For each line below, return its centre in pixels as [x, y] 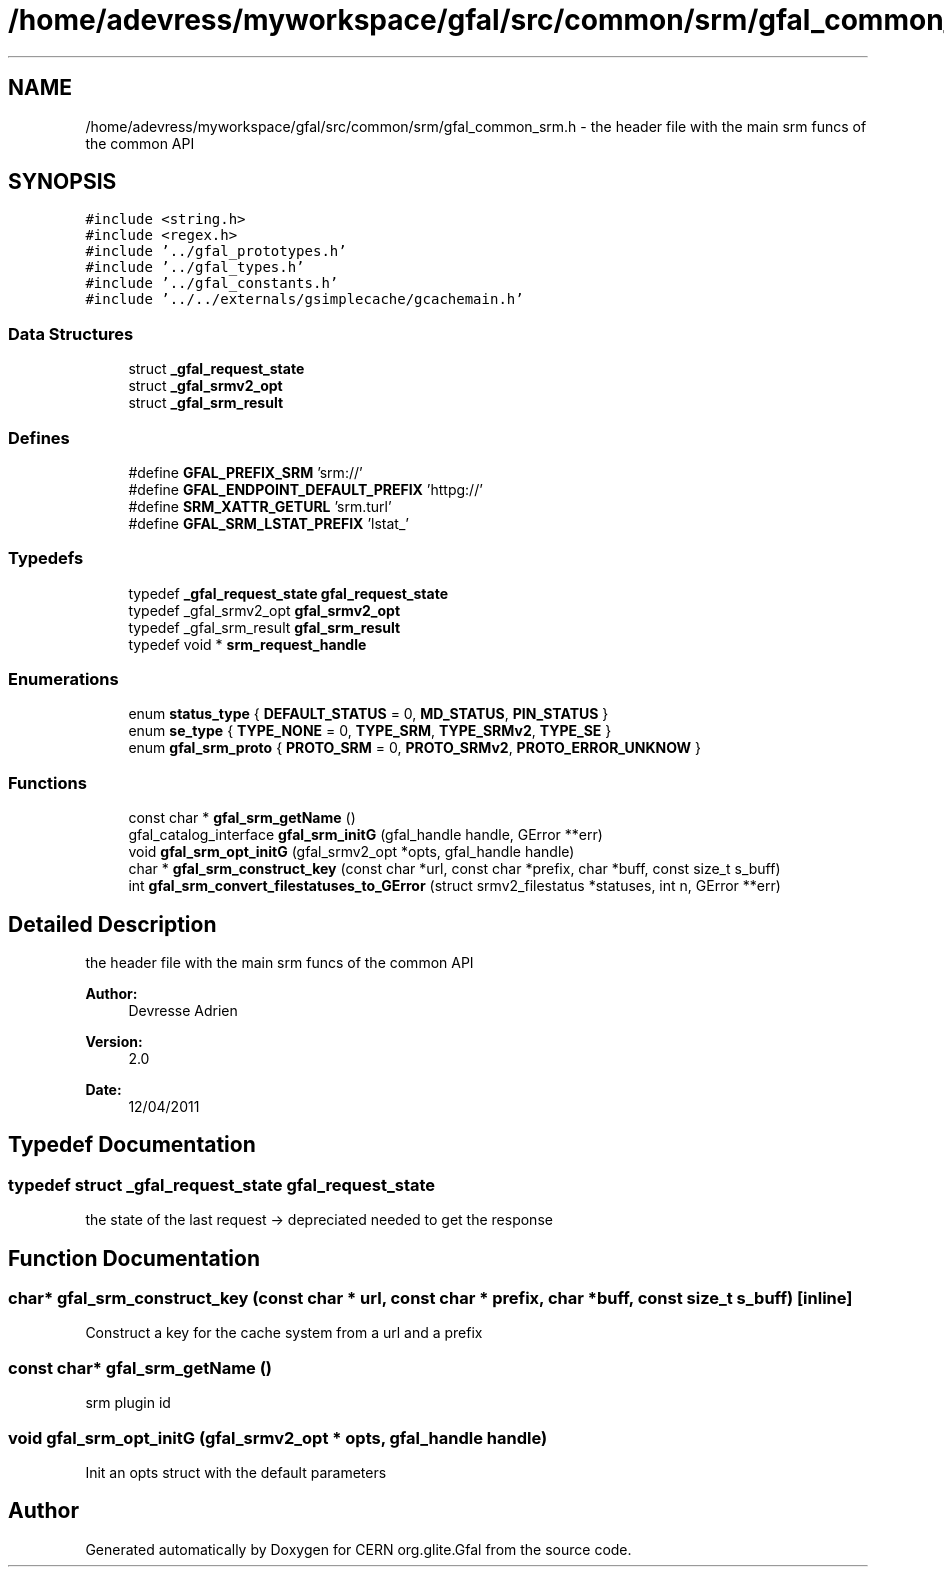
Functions [47, 782]
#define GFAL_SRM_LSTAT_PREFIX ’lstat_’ [268, 523]
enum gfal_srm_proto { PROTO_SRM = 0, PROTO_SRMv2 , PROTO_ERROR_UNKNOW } [415, 748]
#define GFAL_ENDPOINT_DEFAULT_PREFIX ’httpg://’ [305, 489]
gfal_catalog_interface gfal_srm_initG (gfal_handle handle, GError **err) [365, 835]
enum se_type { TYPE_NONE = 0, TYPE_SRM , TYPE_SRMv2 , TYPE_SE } [370, 731]
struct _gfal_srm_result [206, 403]
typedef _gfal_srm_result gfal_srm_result [264, 627]
